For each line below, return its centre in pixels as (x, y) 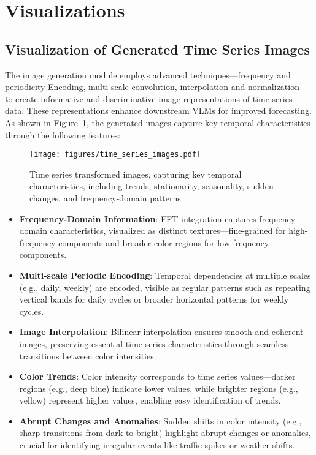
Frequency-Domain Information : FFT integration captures (138, 218)
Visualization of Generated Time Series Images (157, 49)
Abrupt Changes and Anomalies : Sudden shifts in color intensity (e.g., (160, 420)
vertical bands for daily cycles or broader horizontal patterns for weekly (154, 299)
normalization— (278, 87)
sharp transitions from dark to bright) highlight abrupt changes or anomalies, (165, 433)
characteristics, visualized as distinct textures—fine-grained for (168, 231)
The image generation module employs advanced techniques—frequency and (148, 74)
